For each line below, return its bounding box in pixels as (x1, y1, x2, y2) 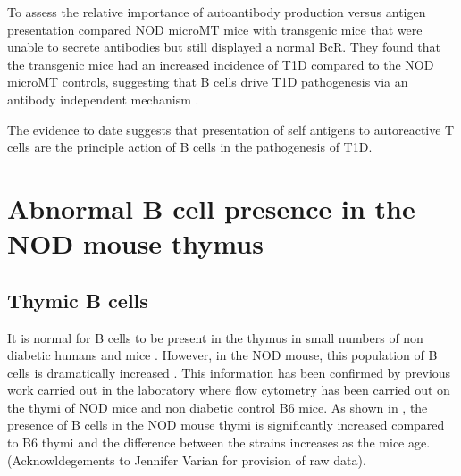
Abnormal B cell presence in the (7, 189, 415, 226)
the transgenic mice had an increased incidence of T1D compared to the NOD (7, 54, 434, 73)
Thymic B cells (7, 286, 148, 313)
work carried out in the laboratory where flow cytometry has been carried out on (7, 380, 450, 399)
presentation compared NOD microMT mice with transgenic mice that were (7, 20, 423, 38)
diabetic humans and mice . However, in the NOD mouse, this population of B (7, 346, 438, 364)
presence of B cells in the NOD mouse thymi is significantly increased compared (7, 415, 445, 434)
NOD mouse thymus (7, 225, 264, 262)
